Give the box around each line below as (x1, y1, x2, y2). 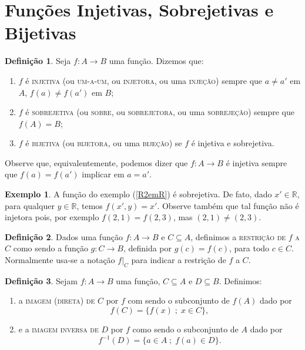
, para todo (229, 242, 270, 254)
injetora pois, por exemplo (5, 211, 99, 223)
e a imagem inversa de (18, 323, 99, 335)
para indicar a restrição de (131, 254, 226, 266)
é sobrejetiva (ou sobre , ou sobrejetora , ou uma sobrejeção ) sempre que (25, 106, 294, 118)
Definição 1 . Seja (5, 55, 71, 67)
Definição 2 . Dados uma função (5, 230, 123, 243)
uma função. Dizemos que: (109, 55, 204, 67)
